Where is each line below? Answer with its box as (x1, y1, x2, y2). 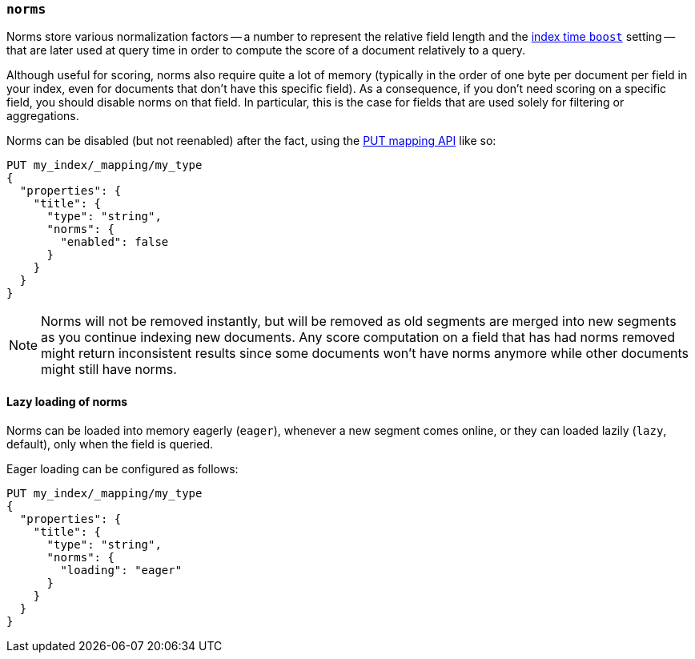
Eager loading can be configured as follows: (6, 461, 239, 476)
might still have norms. (41, 361, 177, 378)
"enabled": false (60, 235, 169, 249)
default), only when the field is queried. (6, 436, 214, 451)
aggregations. (6, 109, 79, 123)
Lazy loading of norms (6, 394, 128, 408)
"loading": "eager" (60, 563, 183, 577)
